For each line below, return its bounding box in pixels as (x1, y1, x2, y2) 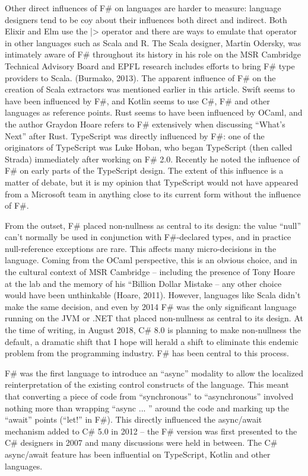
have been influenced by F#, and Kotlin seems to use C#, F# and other (5, 94, 270, 107)
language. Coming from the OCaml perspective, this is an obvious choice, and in (5, 254, 297, 266)
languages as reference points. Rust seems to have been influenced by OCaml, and (5, 106, 303, 119)
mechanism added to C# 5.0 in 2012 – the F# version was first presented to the (5, 424, 297, 437)
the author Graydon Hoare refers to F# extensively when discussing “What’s (5, 117, 285, 130)
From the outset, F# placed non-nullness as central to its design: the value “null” (5, 219, 301, 231)
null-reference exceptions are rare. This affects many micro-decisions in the (5, 242, 277, 254)
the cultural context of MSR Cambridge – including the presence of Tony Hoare (5, 266, 295, 278)
